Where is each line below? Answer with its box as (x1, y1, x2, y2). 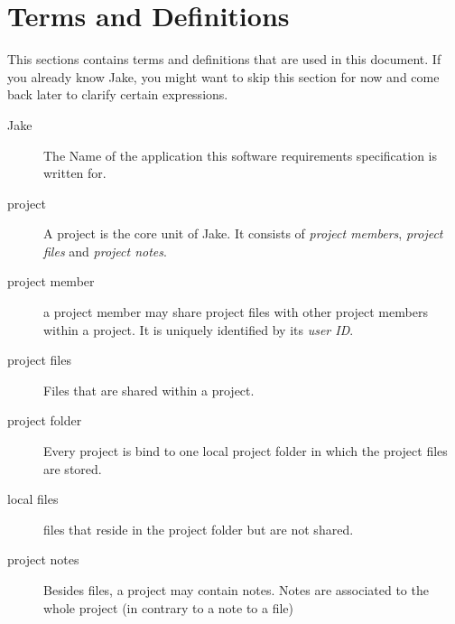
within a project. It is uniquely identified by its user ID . (43, 320, 354, 339)
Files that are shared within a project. (43, 380, 255, 399)
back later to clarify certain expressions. (7, 85, 228, 104)
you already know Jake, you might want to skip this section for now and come (7, 67, 440, 86)
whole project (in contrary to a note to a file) (43, 598, 294, 617)
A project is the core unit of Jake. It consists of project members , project (43, 224, 443, 243)
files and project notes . (43, 241, 167, 260)
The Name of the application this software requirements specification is (43, 145, 438, 164)
